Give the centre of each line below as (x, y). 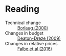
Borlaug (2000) (33, 28)
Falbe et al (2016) (35, 49)
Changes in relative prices (31, 43)
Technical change (23, 23)
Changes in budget (24, 33)
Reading (22, 9)
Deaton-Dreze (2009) (39, 38)
